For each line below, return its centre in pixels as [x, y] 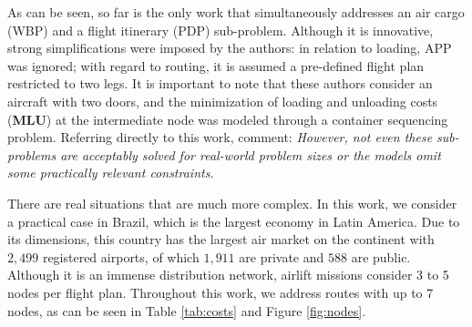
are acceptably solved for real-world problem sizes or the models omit [251, 154]
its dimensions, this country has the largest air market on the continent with [221, 239]
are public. [381, 256]
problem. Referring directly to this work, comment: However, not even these [220, 137]
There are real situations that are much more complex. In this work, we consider [232, 203]
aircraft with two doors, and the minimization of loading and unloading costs [223, 101]
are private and [282, 256]
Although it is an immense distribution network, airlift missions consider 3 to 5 [228, 275]
